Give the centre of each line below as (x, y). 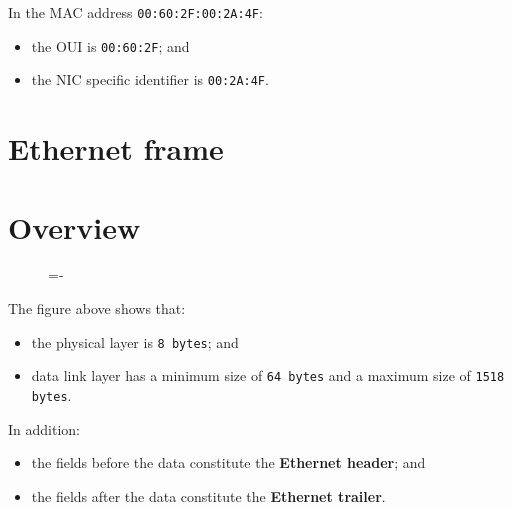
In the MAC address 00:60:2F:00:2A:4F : (135, 12)
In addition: (44, 428)
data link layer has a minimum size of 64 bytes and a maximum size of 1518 (268, 375)
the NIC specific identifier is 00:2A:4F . (150, 79)
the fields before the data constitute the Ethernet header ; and (228, 462)
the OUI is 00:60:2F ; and (110, 45)
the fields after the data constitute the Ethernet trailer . (208, 495)
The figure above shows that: (97, 308)
